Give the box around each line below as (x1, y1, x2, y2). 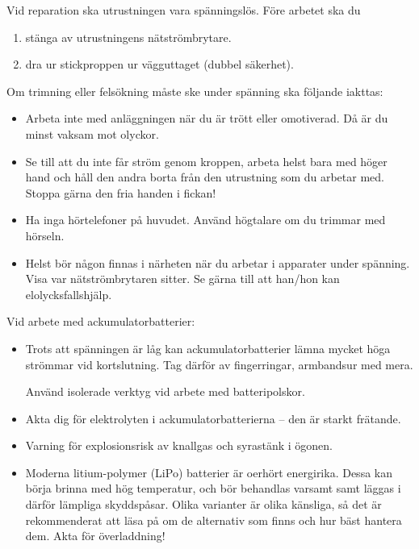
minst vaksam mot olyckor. (25, 125, 159, 142)
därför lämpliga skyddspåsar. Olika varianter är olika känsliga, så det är (25, 496, 382, 513)
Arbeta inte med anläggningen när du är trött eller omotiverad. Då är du (25, 110, 388, 127)
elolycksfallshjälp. (25, 285, 112, 302)
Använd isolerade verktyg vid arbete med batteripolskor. (25, 383, 305, 400)
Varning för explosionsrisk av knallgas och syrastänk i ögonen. (25, 437, 333, 454)
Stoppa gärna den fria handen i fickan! (25, 184, 216, 201)
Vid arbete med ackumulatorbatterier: (6, 313, 195, 330)
